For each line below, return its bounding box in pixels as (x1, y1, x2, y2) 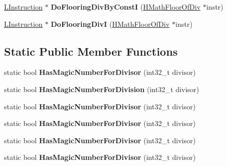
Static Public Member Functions (4, 43, 178, 59)
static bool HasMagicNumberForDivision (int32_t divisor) (4, 84, 199, 94)
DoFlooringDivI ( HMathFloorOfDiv (51, 18, 170, 29)
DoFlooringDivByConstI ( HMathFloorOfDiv (51, 2, 201, 12)
